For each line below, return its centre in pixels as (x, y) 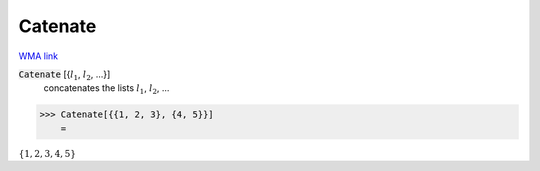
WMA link (38, 56)
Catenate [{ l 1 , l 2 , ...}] (64, 75)
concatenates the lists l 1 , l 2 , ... (106, 89)
